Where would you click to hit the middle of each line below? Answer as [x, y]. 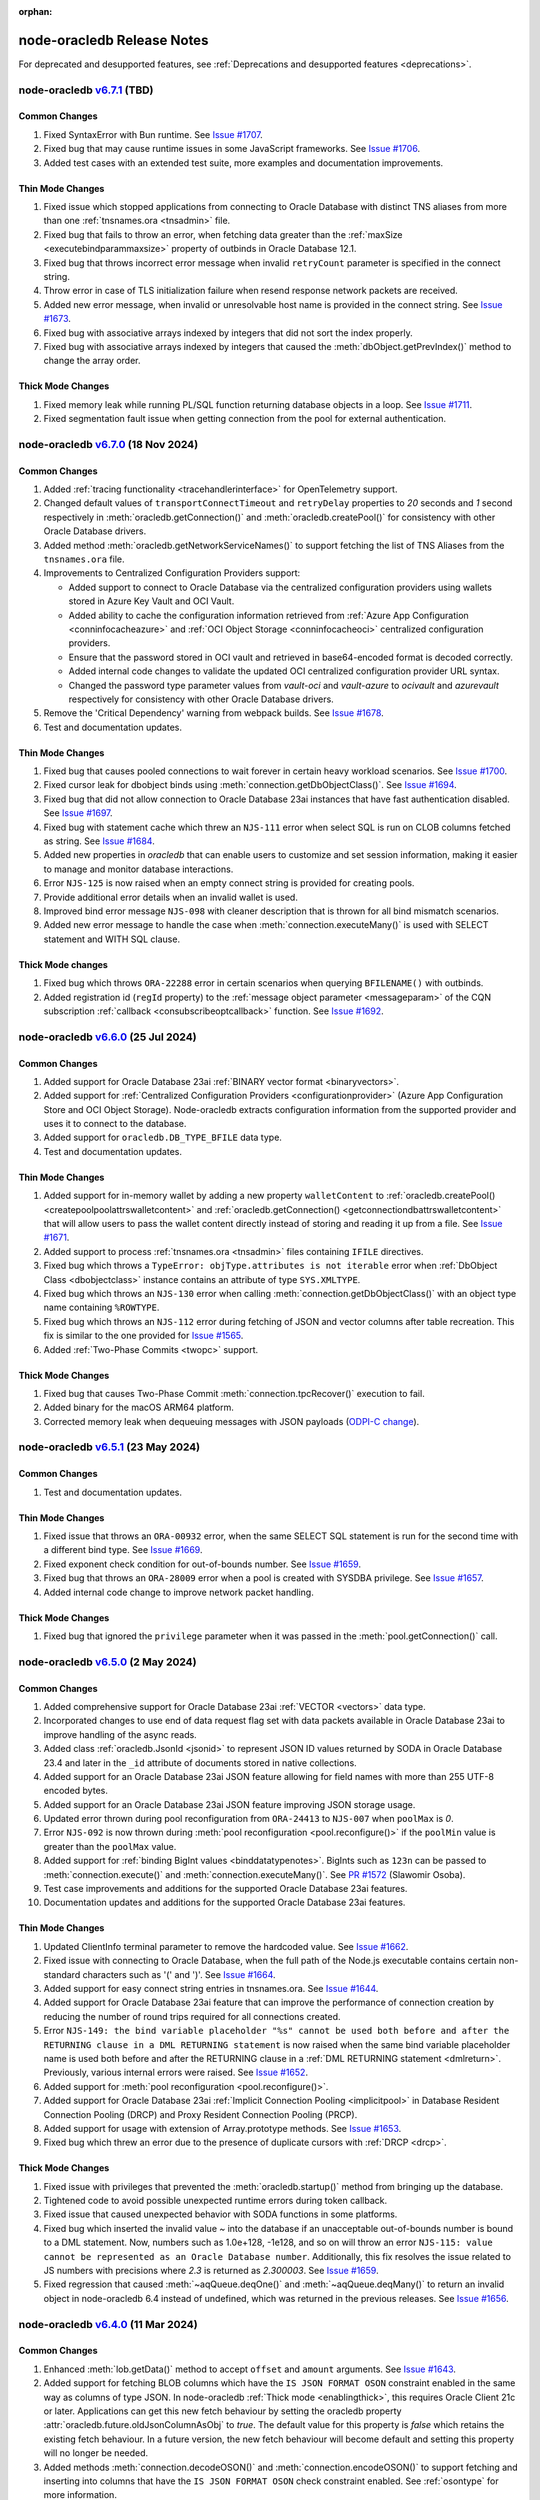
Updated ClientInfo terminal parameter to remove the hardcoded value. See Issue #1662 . [226, 1946]
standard [62, 1974]
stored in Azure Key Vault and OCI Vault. [151, 601]
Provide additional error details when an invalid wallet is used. [171, 897]
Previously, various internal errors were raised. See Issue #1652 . [176, 2072]
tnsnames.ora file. [84, 559]
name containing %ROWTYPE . [101, 1307]
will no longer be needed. [96, 2453]
